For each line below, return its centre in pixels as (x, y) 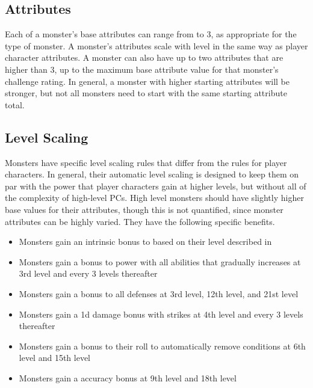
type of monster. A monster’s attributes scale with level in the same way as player (156, 45)
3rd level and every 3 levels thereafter (88, 273)
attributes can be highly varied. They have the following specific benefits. (140, 221)
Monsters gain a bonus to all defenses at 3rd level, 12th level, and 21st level (159, 293)
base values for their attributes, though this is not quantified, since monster (144, 209)
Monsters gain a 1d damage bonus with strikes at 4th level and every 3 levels (161, 314)
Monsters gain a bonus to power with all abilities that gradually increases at (160, 261)
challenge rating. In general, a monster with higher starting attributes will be (147, 81)
